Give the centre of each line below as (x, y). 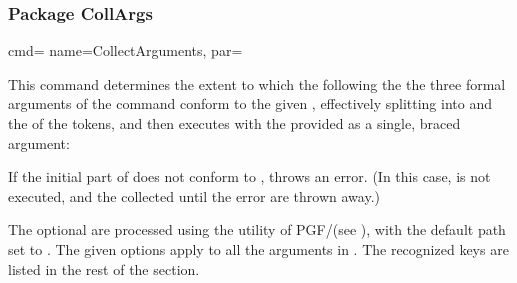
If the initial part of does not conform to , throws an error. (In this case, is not (249, 176)
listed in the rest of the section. (104, 268)
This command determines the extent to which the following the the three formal (257, 83)
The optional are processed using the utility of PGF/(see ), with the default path (257, 229)
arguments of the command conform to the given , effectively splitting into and (250, 103)
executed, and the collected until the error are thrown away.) (194, 195)
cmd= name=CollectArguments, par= (125, 50)
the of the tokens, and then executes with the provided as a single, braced (234, 123)
